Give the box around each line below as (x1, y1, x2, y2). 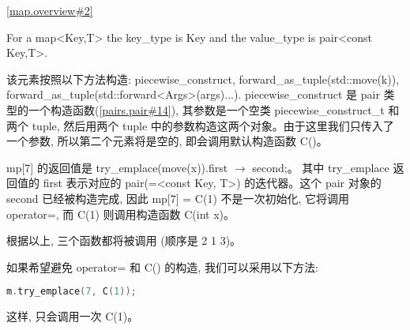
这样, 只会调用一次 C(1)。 (6, 308, 139, 324)
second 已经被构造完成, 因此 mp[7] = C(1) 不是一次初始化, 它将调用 (6, 189, 350, 206)
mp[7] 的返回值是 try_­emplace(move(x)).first (6, 159, 228, 175)
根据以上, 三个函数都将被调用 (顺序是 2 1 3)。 (6, 232, 242, 249)
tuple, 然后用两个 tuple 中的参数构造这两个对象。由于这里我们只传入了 (32, 117, 394, 133)
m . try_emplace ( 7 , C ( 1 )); (6, 286, 137, 298)
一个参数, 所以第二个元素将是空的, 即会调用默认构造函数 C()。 (6, 133, 328, 149)
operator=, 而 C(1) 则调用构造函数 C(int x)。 (6, 205, 235, 222)
